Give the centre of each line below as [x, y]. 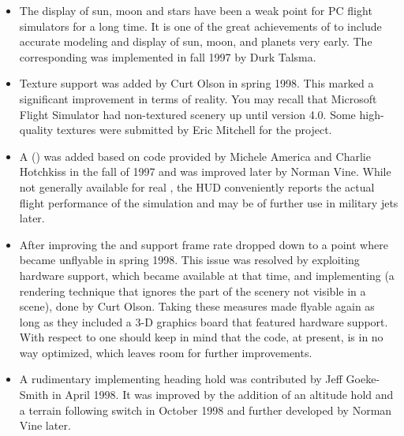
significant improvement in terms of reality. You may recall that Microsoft [198, 98]
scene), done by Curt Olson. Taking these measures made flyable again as [197, 306]
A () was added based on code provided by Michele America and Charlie [195, 156]
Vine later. [45, 425]
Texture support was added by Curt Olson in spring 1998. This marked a [196, 83]
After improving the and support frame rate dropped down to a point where [204, 244]
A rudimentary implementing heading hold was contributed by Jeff [181, 379]
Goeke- [363, 379]
